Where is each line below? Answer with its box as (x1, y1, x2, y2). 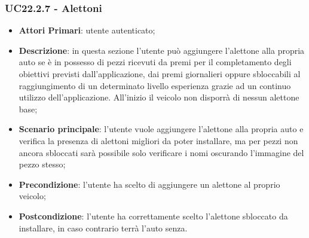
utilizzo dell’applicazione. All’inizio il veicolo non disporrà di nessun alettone (19, 91, 299, 103)
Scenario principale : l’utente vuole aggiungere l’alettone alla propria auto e (19, 123, 304, 135)
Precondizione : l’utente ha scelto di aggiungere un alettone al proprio (19, 178, 280, 190)
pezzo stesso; (19, 158, 66, 170)
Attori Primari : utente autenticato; (19, 24, 155, 36)
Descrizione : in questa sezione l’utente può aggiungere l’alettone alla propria (19, 44, 305, 56)
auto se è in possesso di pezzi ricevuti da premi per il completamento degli (19, 56, 292, 68)
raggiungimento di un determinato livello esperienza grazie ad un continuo (19, 79, 291, 91)
